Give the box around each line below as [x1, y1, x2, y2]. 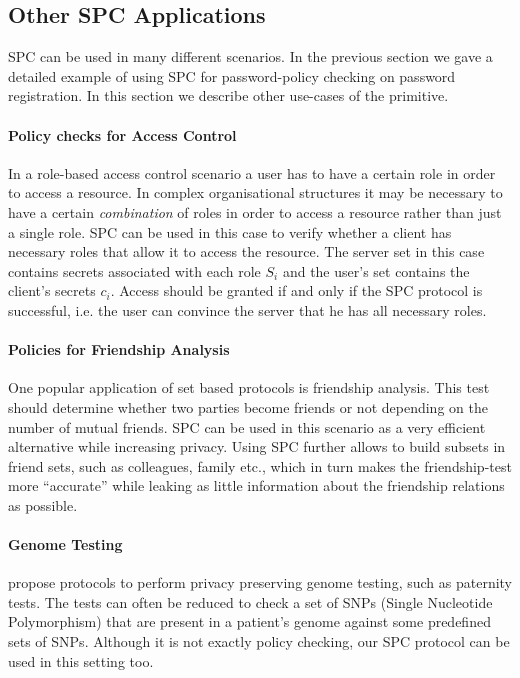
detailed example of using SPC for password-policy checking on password [8, 65, 456, 86]
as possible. [8, 494, 78, 515]
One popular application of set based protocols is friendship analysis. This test [8, 377, 490, 398]
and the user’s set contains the [282, 260, 470, 281]
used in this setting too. [8, 650, 154, 671]
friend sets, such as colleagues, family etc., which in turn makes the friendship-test [8, 455, 512, 476]
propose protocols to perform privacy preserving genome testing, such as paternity [8, 572, 512, 593]
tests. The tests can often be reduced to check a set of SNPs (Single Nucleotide [8, 591, 493, 612]
